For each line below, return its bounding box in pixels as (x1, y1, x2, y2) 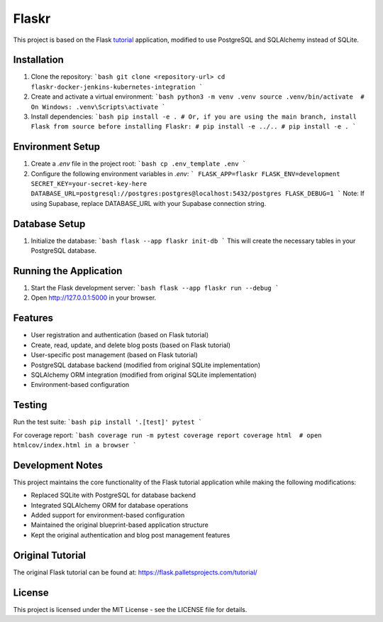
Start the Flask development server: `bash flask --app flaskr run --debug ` (30, 284, 279, 293)
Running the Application (13, 265, 123, 277)
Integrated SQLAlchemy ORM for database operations (30, 501, 189, 509)
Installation (13, 54, 64, 66)
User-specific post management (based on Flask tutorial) (30, 351, 198, 359)
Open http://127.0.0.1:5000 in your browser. (30, 293, 157, 302)
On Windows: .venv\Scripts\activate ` (30, 103, 166, 111)
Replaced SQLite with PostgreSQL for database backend (30, 491, 196, 500)
